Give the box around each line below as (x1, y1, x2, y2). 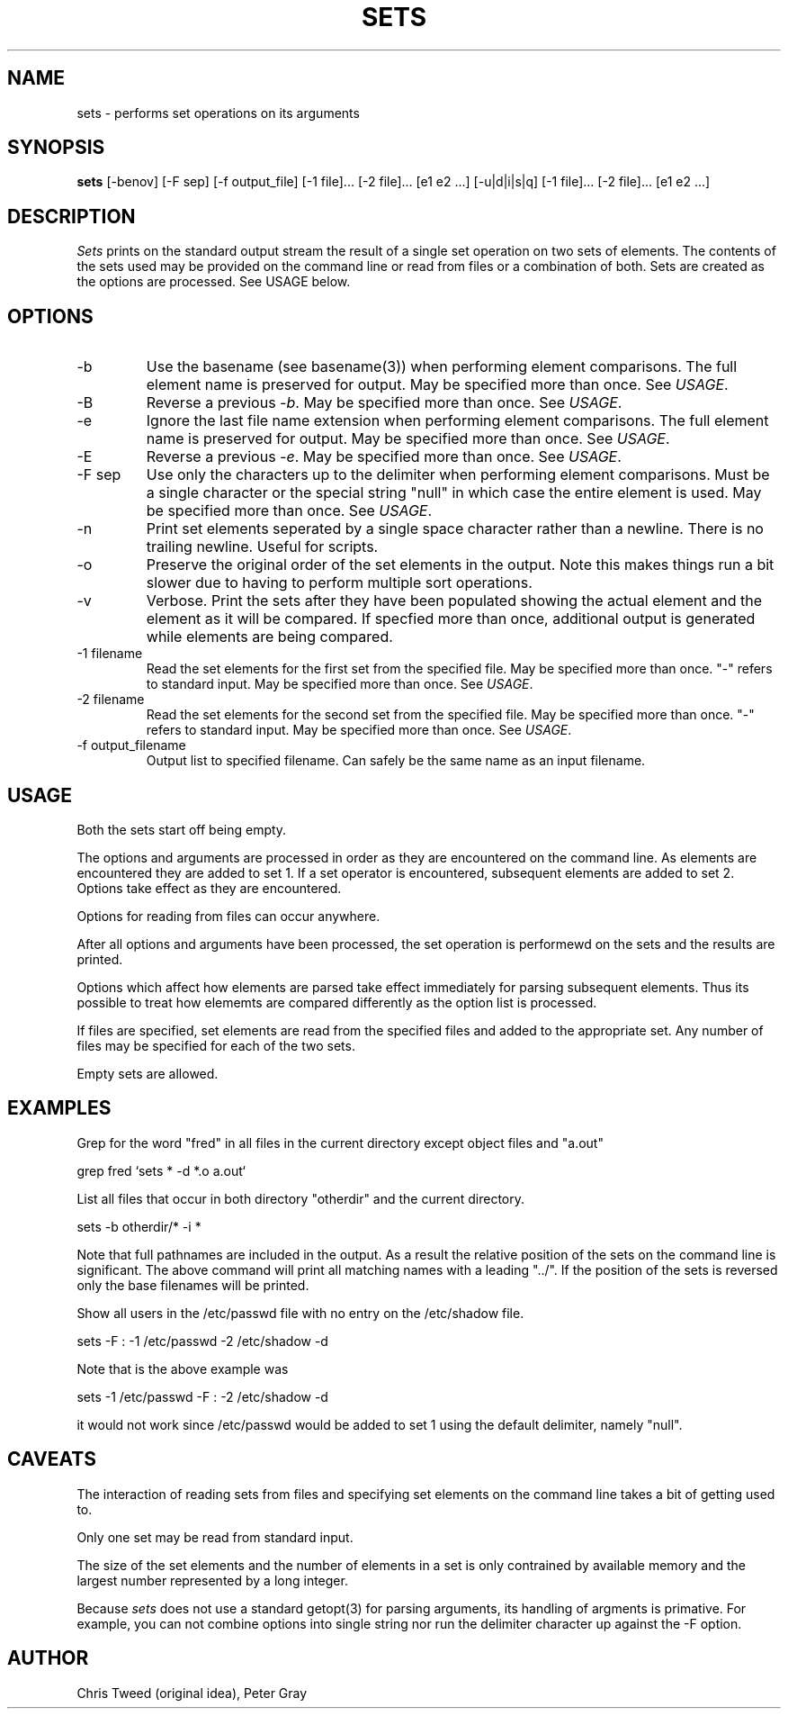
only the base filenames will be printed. (76, 1277, 309, 1293)
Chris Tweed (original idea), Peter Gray (76, 1684, 308, 1701)
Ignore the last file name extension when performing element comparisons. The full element (146, 411, 769, 430)
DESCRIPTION (7, 204, 136, 228)
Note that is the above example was (76, 1360, 289, 1377)
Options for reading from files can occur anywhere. (76, 908, 381, 924)
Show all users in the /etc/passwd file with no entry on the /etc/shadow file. (76, 1305, 524, 1321)
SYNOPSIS (7, 136, 105, 159)
